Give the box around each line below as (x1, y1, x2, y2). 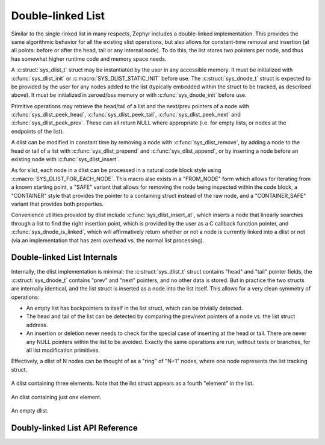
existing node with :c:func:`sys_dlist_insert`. (11, 156, 120, 163)
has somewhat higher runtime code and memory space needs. (11, 55, 167, 63)
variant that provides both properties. (11, 200, 104, 207)
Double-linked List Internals (11, 253, 117, 263)
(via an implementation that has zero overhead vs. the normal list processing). (11, 236, 205, 244)
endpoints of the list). (11, 127, 64, 135)
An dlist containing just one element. (11, 393, 102, 400)
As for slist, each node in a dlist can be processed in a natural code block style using (11, 167, 221, 174)
